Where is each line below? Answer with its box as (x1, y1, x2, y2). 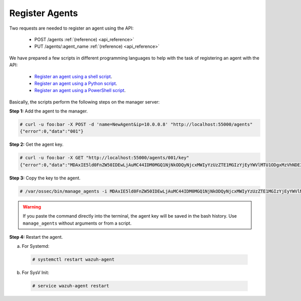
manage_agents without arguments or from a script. (23, 220, 132, 226)
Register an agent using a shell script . (34, 73, 112, 79)
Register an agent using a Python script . (34, 80, 117, 86)
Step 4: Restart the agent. (9, 234, 63, 240)
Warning (23, 204, 41, 210)
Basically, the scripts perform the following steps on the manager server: (9, 98, 160, 105)
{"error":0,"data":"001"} (20, 129, 84, 134)
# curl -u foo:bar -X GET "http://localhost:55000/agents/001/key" (20, 155, 190, 161)
